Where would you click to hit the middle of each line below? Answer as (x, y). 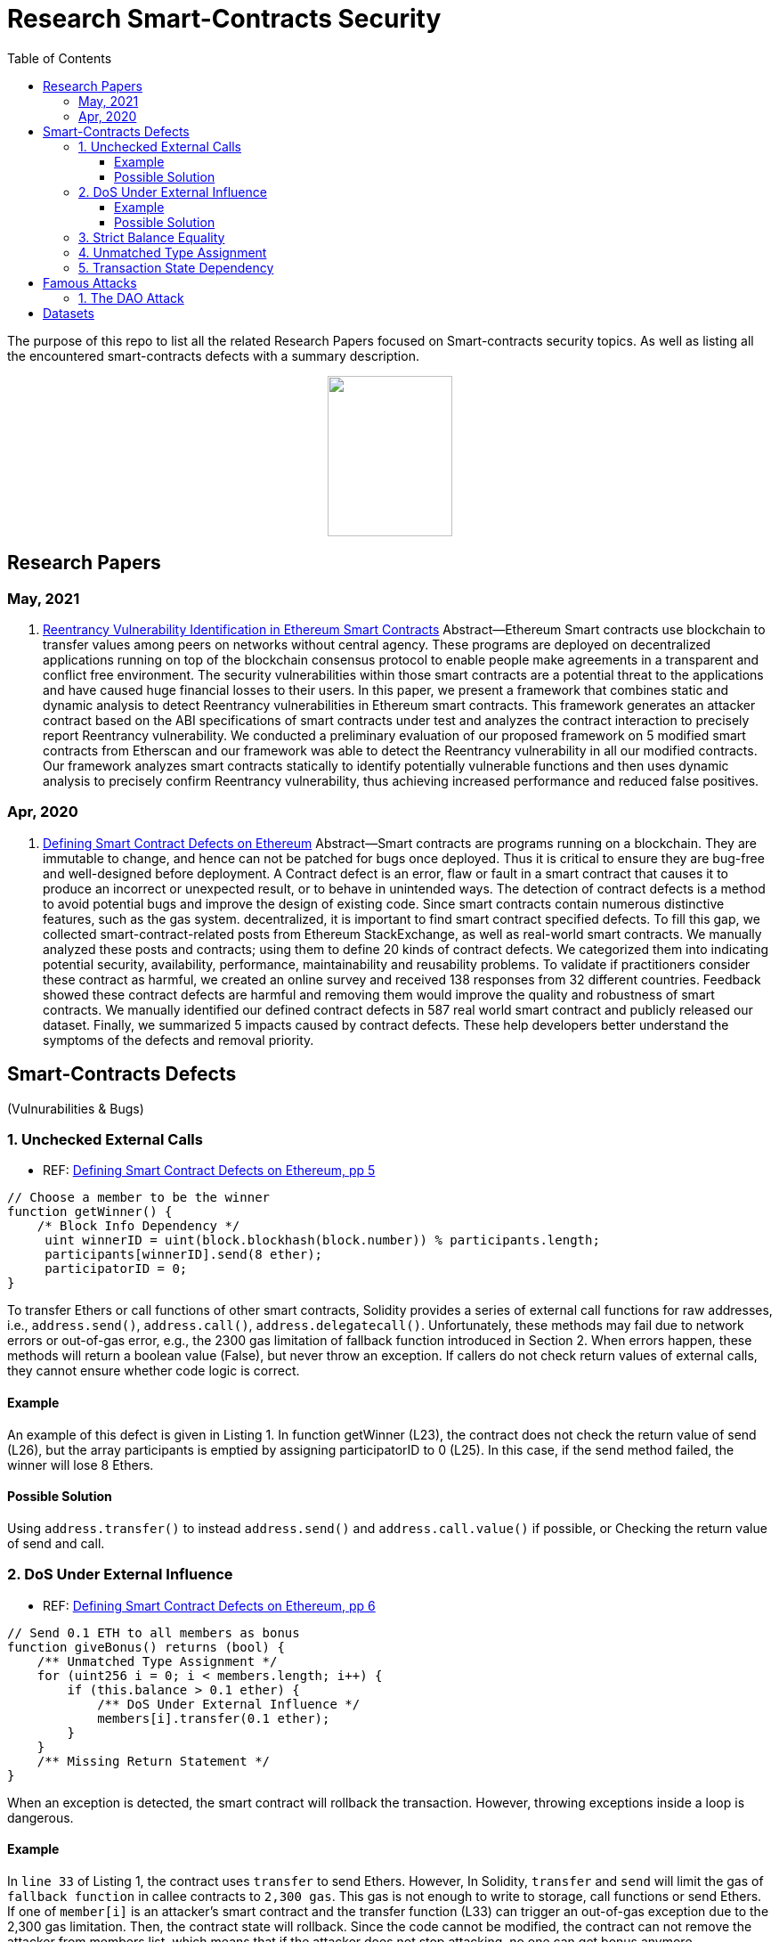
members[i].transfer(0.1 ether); (214, 1718)
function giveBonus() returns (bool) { (146, 1647)
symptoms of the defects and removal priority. (179, 1040)
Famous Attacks (90, 282)
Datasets (69, 313)
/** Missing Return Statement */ (154, 1761)
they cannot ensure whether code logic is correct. (154, 1371)
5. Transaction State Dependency (176, 267)
